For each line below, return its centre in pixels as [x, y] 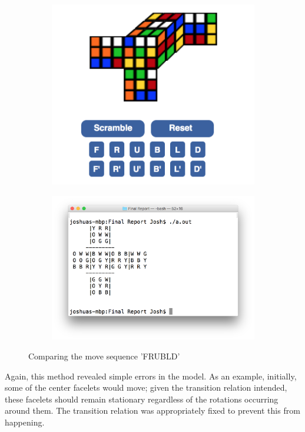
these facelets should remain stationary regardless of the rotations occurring [142, 399]
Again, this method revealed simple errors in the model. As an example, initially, [151, 376]
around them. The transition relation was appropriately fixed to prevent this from [152, 410]
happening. [25, 422]
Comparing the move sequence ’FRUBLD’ [104, 356]
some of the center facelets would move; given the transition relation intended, [146, 387]
